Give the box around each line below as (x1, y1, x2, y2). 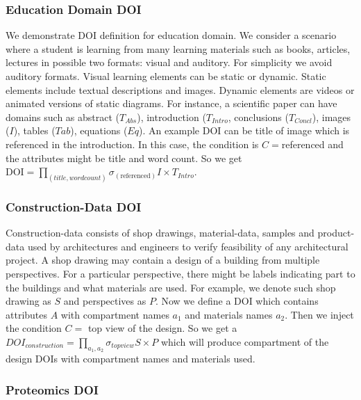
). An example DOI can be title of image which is (138, 123, 350, 138)
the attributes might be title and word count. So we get (6, 150, 242, 165)
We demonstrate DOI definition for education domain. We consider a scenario (6, 28, 337, 42)
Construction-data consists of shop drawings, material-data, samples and (6, 225, 314, 240)
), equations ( (70, 123, 128, 138)
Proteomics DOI (6, 381, 99, 398)
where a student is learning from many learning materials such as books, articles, (6, 41, 351, 56)
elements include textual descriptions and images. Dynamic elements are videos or (6, 82, 355, 97)
